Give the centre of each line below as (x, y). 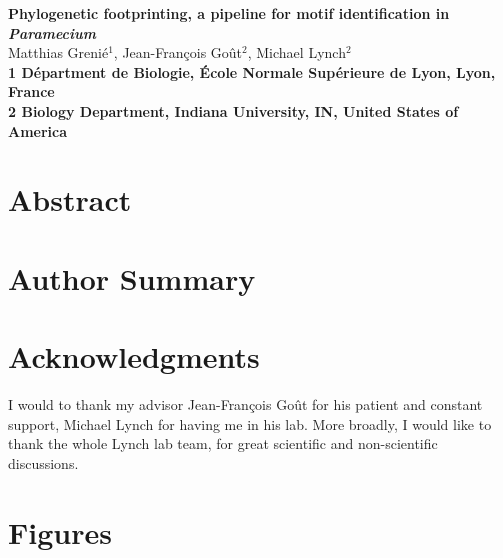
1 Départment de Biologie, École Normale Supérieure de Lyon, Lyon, (252, 71)
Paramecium (52, 32)
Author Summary (132, 277)
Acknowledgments (134, 356)
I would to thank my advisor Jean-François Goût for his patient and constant (245, 404)
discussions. (43, 462)
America (38, 130)
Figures (60, 531)
